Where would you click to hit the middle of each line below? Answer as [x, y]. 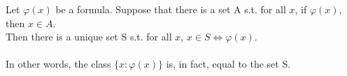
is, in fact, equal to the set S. [228, 64]
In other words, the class [58, 64]
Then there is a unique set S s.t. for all [89, 37]
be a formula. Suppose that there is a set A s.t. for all [171, 9]
